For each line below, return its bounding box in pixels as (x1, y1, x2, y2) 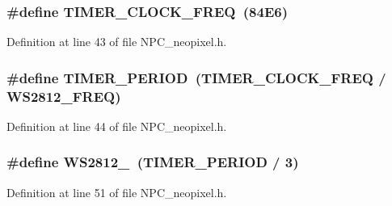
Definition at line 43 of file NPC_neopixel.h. (6, 33, 227, 50)
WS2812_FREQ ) (6, 86, 121, 106)
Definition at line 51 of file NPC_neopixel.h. (6, 183, 227, 200)
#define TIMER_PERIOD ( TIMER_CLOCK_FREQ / (6, 67, 386, 87)
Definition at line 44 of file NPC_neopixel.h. (6, 117, 227, 134)
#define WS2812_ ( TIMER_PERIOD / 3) (6, 152, 299, 172)
